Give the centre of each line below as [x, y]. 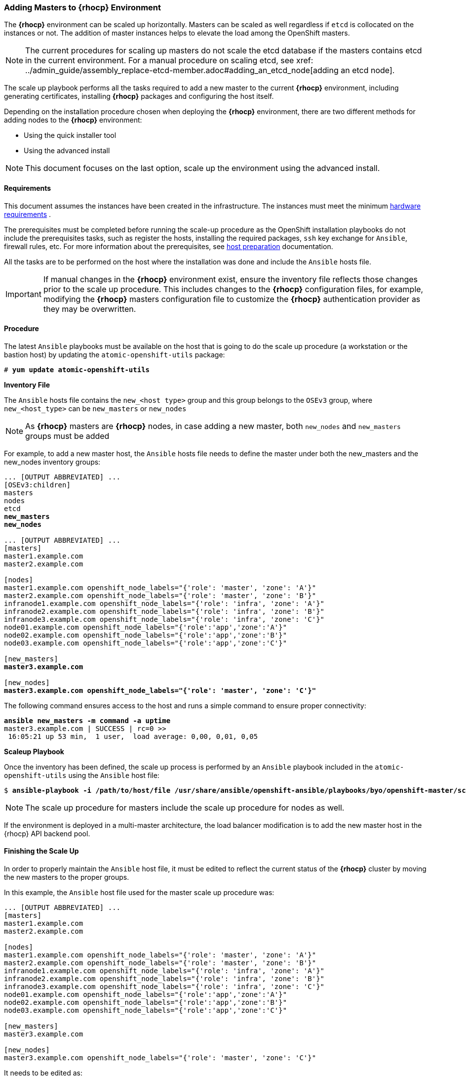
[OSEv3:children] [37, 485]
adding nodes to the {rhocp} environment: [73, 120]
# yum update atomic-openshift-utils [77, 369]
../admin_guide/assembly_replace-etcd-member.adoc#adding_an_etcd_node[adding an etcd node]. [210, 70]
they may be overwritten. [90, 309]
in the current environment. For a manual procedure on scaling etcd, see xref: [169, 61]
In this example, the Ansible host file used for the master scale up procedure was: [139, 893]
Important [23, 294]
